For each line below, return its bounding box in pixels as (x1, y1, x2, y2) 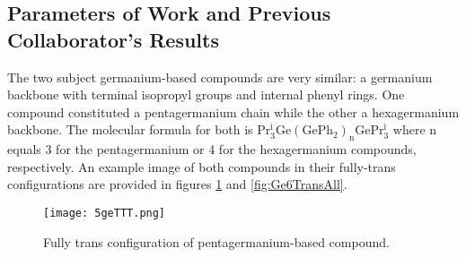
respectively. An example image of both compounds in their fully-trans (7, 157, 396, 176)
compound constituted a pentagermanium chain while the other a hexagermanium (7, 102, 460, 121)
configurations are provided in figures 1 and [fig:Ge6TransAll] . (7, 175, 347, 193)
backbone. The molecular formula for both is (7, 120, 253, 139)
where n (392, 120, 437, 139)
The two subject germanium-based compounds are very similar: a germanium (7, 67, 433, 86)
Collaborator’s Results (7, 25, 219, 53)
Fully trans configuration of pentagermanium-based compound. (43, 232, 390, 251)
